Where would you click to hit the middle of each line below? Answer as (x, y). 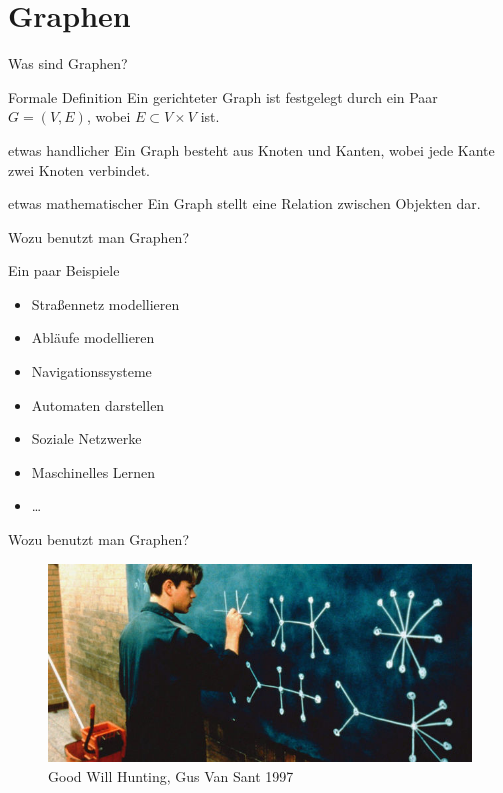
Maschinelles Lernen (93, 471)
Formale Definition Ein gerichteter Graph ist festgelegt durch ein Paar (223, 96)
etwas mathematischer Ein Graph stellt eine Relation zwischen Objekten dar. (244, 203)
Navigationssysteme (91, 371)
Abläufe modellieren (93, 337)
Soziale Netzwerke (86, 438)
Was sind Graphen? (68, 63)
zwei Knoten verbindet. (79, 169)
